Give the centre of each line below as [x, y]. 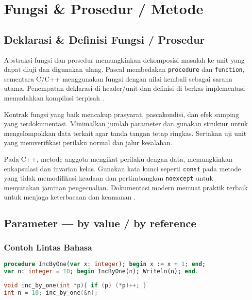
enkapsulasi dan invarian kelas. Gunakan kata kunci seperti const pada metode [123, 168]
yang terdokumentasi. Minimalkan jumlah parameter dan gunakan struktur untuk [126, 124]
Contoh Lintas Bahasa [48, 247]
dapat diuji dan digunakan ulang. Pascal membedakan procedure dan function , [124, 69]
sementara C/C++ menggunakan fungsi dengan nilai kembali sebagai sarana [118, 78]
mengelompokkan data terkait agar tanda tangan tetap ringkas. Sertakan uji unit [125, 133]
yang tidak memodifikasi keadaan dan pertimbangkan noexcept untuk [109, 178]
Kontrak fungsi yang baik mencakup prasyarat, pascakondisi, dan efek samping [122, 114]
